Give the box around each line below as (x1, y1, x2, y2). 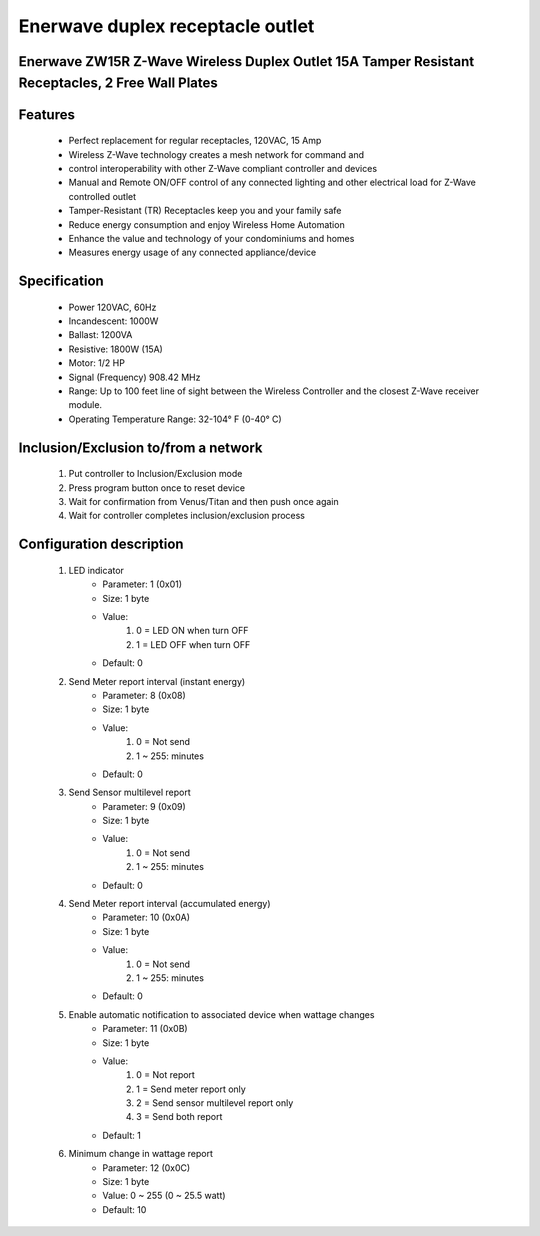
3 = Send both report (136, 1111, 223, 1123)
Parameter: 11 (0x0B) (102, 1023, 189, 1035)
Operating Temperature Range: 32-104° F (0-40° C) (68, 413, 282, 425)
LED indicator (68, 564, 125, 576)
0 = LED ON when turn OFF (136, 625, 249, 637)
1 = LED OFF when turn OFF (136, 638, 251, 650)
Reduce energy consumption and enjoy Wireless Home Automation (68, 218, 345, 230)
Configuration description (18, 536, 184, 553)
